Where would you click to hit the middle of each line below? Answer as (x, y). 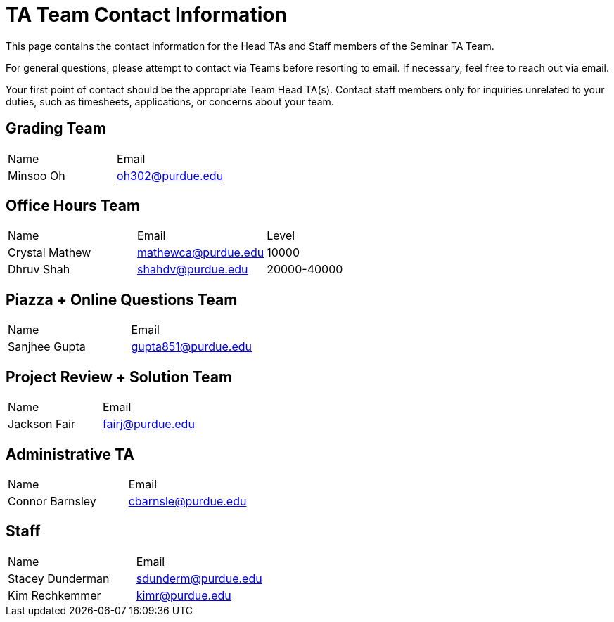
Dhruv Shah (39, 270)
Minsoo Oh (37, 175)
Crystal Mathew (50, 253)
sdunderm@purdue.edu (199, 578)
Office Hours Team (73, 206)
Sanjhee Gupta (47, 347)
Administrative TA (70, 454)
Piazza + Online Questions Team (122, 299)
